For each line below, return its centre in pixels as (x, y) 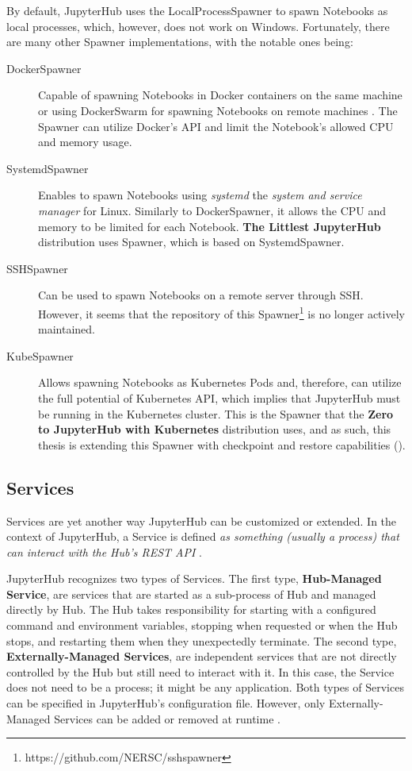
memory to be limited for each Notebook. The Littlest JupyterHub (210, 226)
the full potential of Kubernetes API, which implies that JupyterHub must (219, 397)
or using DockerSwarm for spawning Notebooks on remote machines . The (218, 110)
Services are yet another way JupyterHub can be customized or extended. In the (202, 520)
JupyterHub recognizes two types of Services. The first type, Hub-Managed (194, 578)
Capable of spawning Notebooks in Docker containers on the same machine (220, 95)
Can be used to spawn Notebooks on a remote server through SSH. (201, 295)
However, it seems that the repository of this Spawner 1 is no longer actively (221, 312)
